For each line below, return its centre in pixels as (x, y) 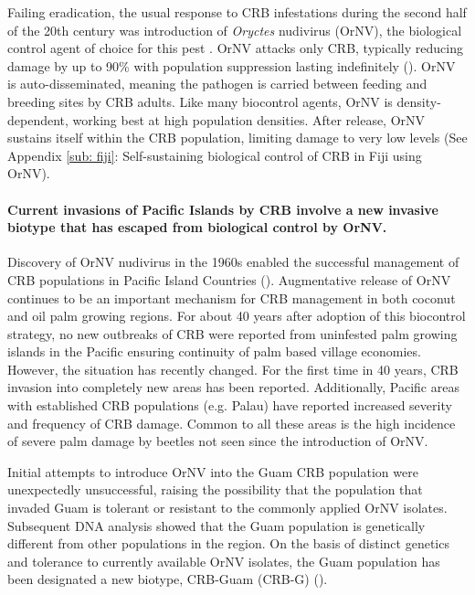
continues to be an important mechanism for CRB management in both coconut (232, 297)
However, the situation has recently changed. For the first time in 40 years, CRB (233, 369)
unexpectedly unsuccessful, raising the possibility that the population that (215, 489)
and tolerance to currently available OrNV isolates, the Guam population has (224, 561)
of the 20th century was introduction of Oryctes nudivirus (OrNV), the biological (235, 30)
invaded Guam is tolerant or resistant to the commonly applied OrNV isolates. (227, 508)
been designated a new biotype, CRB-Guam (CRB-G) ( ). (168, 579)
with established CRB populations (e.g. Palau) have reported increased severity (230, 405)
